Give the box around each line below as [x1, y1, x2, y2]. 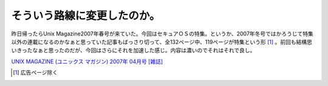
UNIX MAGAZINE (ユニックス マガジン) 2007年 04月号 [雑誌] [11, 58, 163, 65]
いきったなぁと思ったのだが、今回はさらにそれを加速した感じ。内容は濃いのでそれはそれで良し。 [11, 47, 256, 54]
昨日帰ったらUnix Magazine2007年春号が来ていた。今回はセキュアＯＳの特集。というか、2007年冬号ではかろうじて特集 [11, 30, 314, 37]
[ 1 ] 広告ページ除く [13, 69, 58, 76]
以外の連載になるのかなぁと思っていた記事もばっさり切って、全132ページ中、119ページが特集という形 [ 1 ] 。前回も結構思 [11, 38, 313, 45]
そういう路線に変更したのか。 [11, 9, 160, 22]
